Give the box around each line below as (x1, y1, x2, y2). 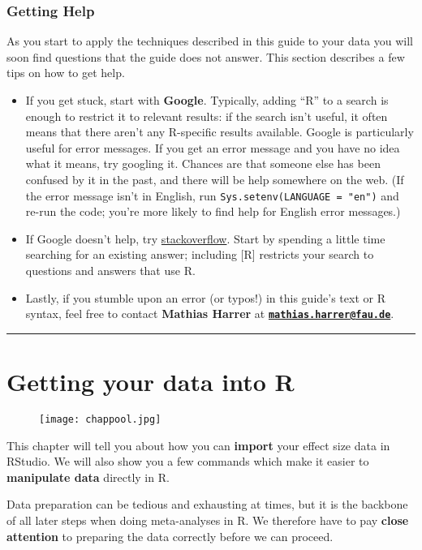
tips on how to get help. (6, 64, 125, 81)
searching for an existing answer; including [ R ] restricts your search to (25, 246, 374, 263)
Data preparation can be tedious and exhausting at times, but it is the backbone (6, 496, 408, 513)
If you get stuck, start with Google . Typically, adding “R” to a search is (25, 92, 389, 108)
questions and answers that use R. (25, 262, 196, 278)
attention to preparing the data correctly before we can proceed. (6, 527, 334, 544)
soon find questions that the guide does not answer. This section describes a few (6, 48, 405, 65)
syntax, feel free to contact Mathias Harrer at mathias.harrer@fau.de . (25, 305, 394, 322)
